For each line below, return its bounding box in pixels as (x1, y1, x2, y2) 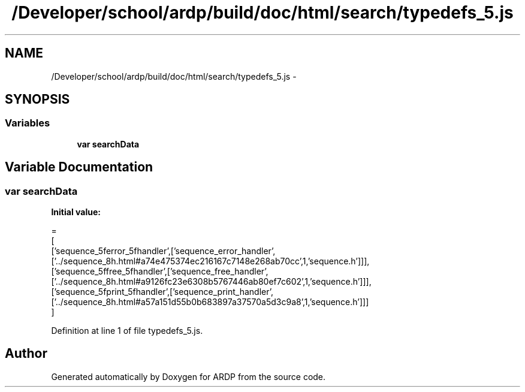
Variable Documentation (5, 159, 153, 175)
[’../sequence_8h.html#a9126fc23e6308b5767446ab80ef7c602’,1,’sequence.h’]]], (51, 276, 372, 287)
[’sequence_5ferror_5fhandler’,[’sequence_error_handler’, (51, 246, 276, 257)
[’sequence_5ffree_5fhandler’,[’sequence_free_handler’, (51, 266, 268, 277)
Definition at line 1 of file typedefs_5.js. (51, 325, 203, 336)
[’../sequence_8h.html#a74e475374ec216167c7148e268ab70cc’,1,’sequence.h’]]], (51, 256, 370, 267)
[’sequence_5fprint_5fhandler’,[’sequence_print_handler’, (51, 287, 274, 297)
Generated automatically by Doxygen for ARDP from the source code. (51, 371, 326, 382)
